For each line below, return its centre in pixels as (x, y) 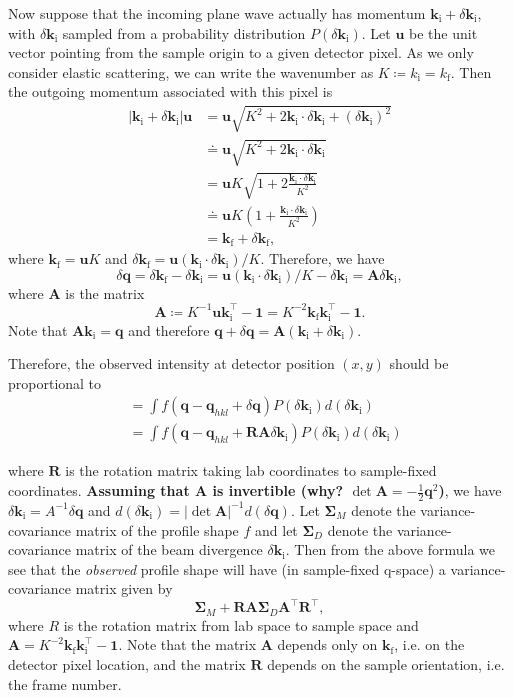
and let (276, 529)
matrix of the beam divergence (169, 549)
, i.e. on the (429, 644)
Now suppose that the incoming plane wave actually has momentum (217, 13)
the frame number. (65, 683)
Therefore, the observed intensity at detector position (171, 363)
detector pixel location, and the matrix (127, 664)
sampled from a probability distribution (184, 32)
